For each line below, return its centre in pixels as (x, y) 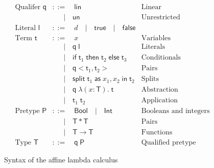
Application (159, 101)
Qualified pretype (169, 143)
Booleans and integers (175, 111)
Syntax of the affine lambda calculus (61, 160)
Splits (150, 79)
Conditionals (161, 58)
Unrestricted (161, 18)
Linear (151, 7)
